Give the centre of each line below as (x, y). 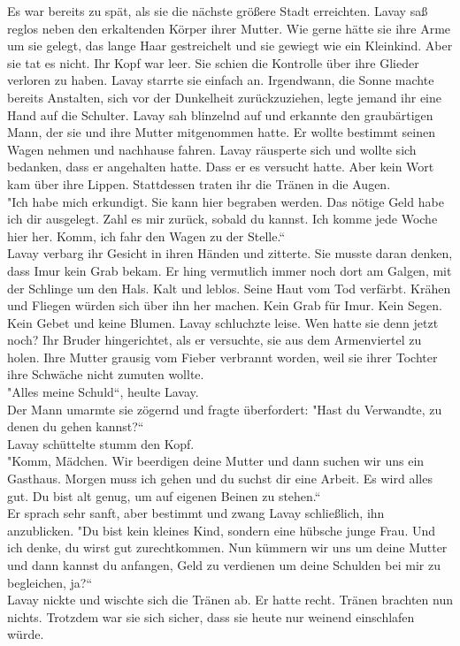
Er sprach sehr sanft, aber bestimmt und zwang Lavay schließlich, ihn (196, 513)
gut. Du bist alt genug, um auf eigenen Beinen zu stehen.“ (164, 495)
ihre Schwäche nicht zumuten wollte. (106, 374)
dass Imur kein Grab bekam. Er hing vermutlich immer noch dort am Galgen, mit (230, 270)
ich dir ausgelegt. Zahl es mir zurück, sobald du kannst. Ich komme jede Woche (222, 219)
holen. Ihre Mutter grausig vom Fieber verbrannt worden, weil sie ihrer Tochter (222, 357)
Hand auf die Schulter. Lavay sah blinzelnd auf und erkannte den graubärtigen (220, 114)
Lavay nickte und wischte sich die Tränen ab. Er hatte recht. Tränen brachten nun (230, 600)
